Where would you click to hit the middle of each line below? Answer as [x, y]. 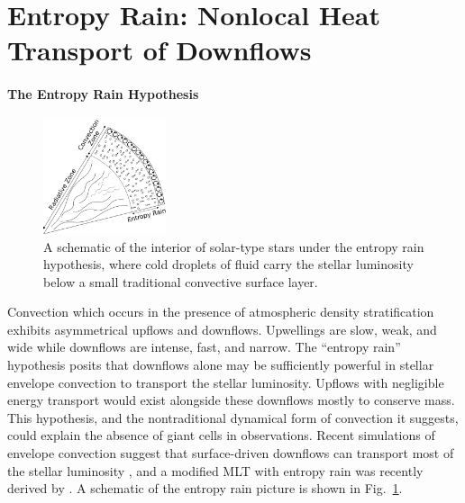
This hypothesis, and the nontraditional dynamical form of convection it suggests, [233, 417]
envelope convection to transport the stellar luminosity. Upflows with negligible [226, 382]
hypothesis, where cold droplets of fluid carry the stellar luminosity [228, 264]
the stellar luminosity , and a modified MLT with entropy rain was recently [215, 470]
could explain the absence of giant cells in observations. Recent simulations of [221, 435]
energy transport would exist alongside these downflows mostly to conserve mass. [231, 400]
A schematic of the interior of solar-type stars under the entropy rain [234, 246]
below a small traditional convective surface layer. [181, 281]
